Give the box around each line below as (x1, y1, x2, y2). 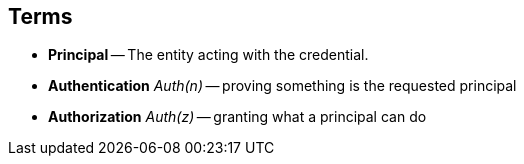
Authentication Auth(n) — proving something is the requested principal (48, 77, 517, 95)
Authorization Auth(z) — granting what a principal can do (48, 108, 427, 126)
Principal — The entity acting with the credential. (48, 46, 369, 64)
